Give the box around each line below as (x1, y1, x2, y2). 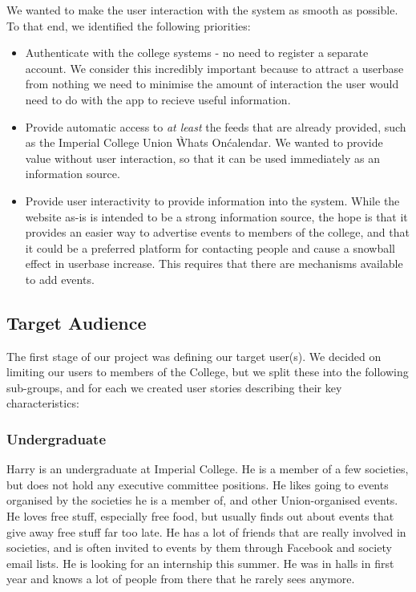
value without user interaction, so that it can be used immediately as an (25, 149, 380, 166)
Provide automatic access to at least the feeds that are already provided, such (25, 118, 406, 135)
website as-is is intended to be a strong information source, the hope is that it (25, 208, 408, 225)
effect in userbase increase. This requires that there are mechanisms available (25, 255, 403, 272)
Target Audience (6, 310, 147, 335)
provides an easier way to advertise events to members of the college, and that (25, 224, 410, 241)
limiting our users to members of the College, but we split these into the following (6, 363, 409, 380)
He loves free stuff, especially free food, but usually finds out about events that (6, 508, 394, 525)
